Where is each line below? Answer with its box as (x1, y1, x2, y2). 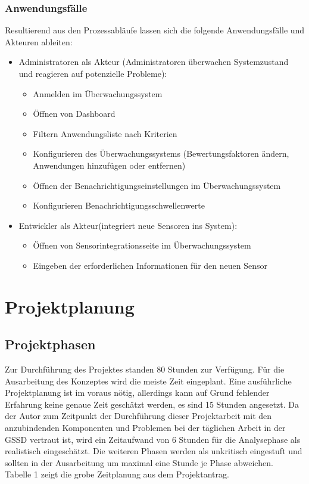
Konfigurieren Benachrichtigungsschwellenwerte (33, 199, 205, 212)
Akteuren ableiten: (5, 35, 73, 48)
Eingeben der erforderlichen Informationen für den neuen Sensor (33, 259, 267, 271)
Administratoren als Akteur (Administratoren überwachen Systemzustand (18, 55, 289, 68)
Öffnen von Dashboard (33, 107, 116, 120)
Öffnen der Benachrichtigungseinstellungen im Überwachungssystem (33, 179, 281, 191)
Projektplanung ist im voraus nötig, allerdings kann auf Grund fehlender (5, 386, 270, 399)
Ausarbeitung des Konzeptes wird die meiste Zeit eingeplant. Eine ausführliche (5, 374, 292, 387)
